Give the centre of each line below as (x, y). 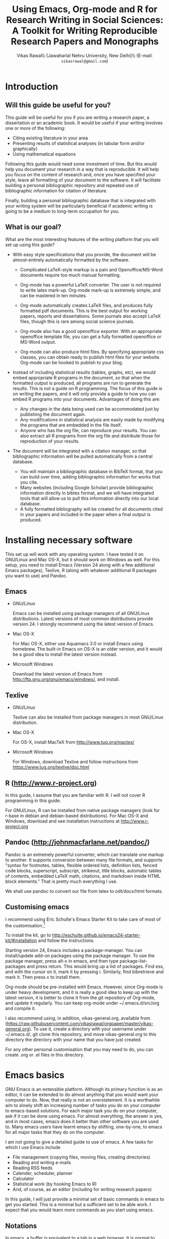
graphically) (25, 149)
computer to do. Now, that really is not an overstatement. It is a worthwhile (82, 1100)
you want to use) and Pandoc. (36, 576)
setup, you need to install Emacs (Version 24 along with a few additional (80, 565)
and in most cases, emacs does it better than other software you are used (82, 1122)
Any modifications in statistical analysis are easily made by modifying (92, 419)
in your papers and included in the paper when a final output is (85, 514)
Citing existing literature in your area (50, 138)
